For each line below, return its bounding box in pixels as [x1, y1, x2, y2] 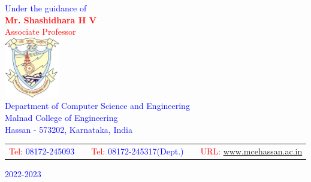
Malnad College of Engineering [5, 111, 118, 124]
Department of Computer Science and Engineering [5, 99, 190, 112]
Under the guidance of [5, 2, 87, 14]
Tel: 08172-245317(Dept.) [91, 144, 184, 157]
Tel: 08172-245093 [9, 144, 75, 157]
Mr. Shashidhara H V [5, 13, 96, 26]
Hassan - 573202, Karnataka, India [5, 123, 132, 135]
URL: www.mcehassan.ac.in [200, 144, 303, 157]
